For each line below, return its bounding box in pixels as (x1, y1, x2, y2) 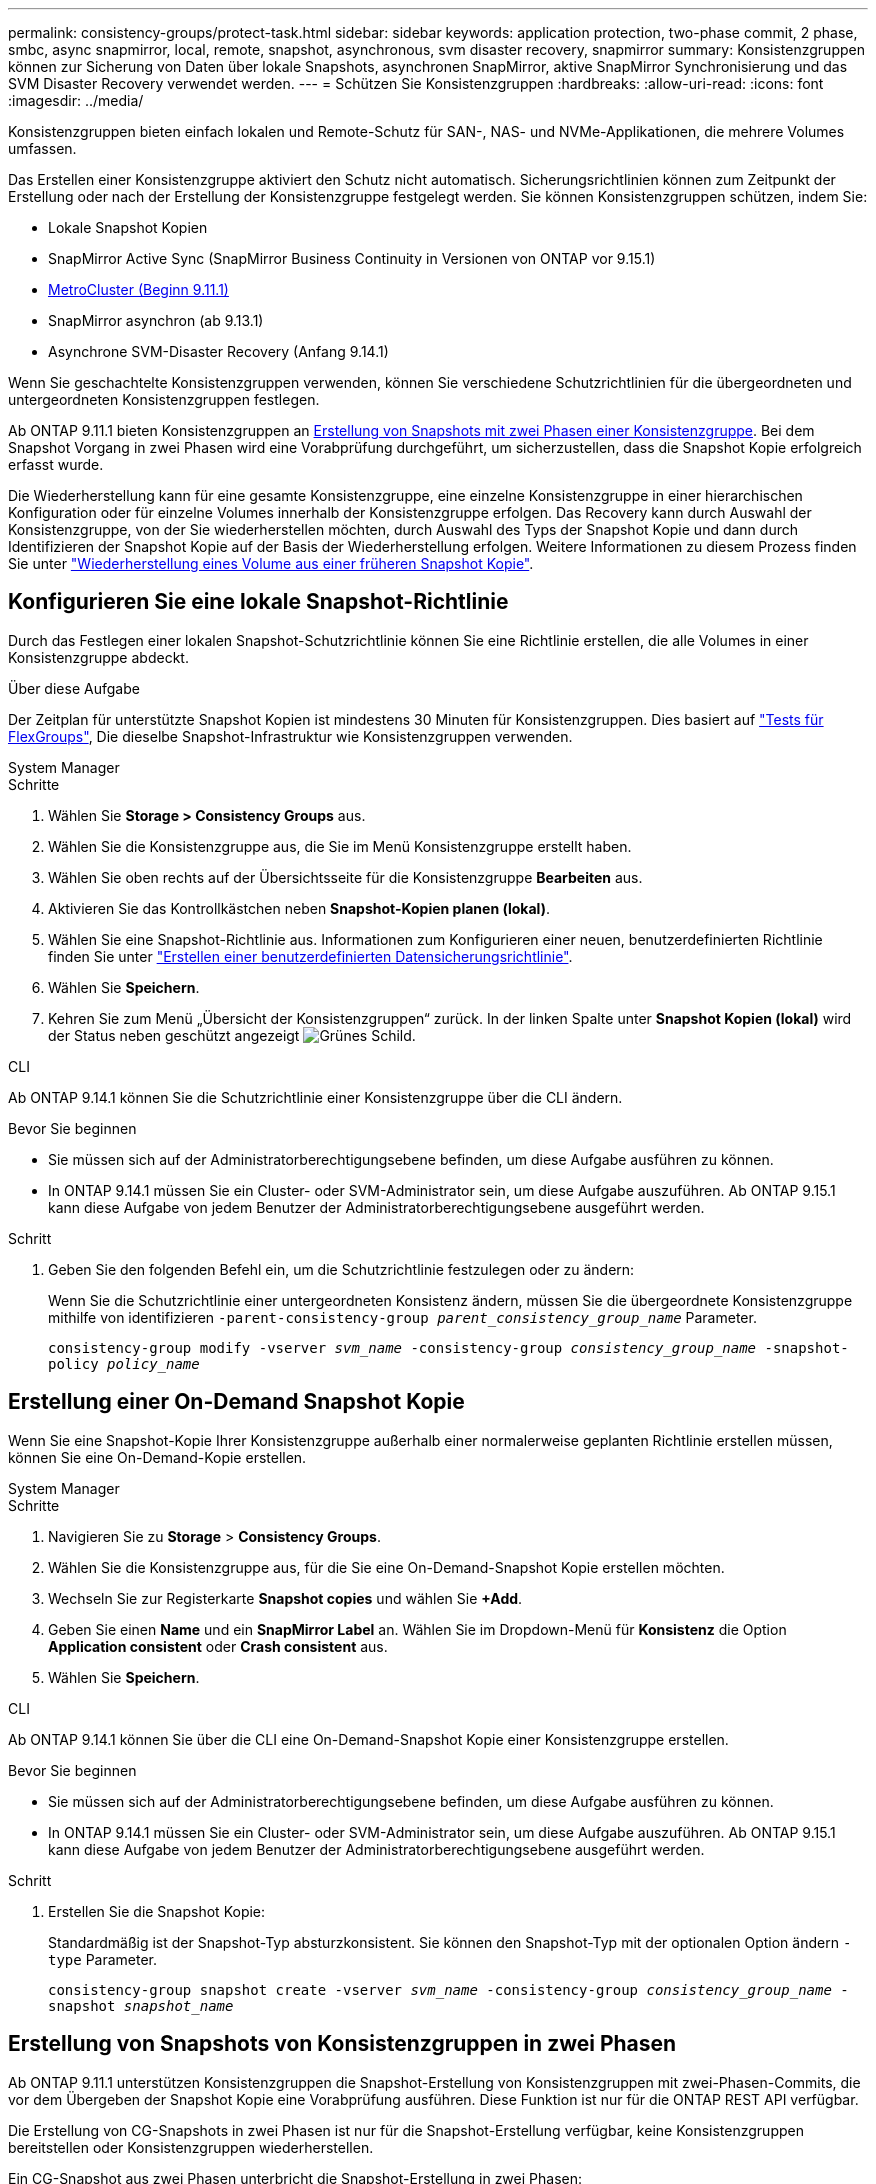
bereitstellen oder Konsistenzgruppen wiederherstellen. (8, 2138, 374, 2156)
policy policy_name (48, 1355, 200, 1372)
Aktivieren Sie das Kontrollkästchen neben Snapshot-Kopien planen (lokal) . (48, 899, 550, 917)
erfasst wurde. (8, 456, 104, 473)
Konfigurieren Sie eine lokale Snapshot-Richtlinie (8, 589, 509, 615)
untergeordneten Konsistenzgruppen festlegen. (8, 391, 320, 408)
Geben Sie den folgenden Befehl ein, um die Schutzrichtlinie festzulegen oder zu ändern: (48, 1260, 635, 1278)
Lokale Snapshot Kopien (48, 219, 208, 236)
